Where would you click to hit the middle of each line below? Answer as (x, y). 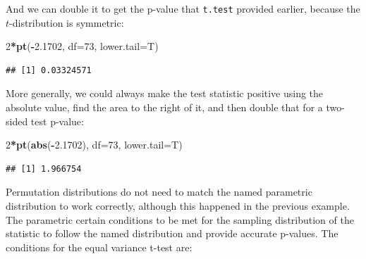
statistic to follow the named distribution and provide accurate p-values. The (172, 233)
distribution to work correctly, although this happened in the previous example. (178, 206)
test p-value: (57, 121)
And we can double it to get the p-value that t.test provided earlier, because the (183, 8)
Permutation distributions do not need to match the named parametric (159, 192)
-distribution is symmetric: (67, 22)
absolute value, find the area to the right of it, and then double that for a (164, 107)
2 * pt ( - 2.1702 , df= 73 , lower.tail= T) (82, 46)
